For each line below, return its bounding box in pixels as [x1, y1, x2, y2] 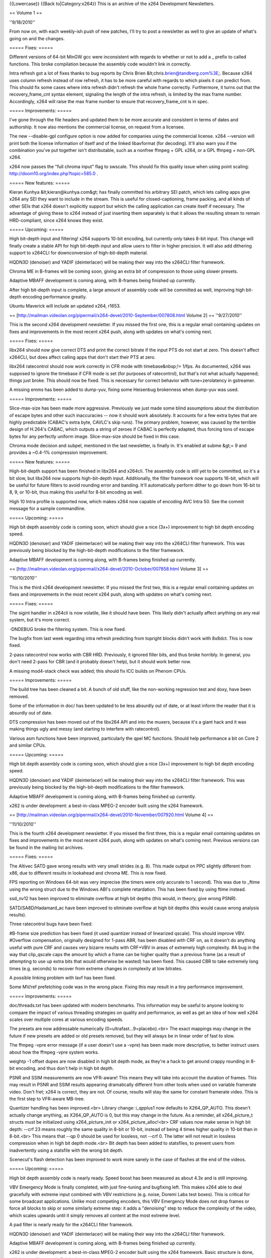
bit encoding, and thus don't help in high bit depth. [9, 1065, 114, 1071]
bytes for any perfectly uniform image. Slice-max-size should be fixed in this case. [9, 433, 180, 439]
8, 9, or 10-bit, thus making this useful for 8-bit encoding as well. [9, 489, 143, 495]
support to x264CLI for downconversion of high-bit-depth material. [9, 250, 148, 256]
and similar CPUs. [9, 742, 46, 748]
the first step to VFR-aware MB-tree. [9, 1095, 85, 1102]
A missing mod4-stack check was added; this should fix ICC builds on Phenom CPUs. [9, 668, 187, 674]
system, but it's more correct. [9, 617, 70, 623]
